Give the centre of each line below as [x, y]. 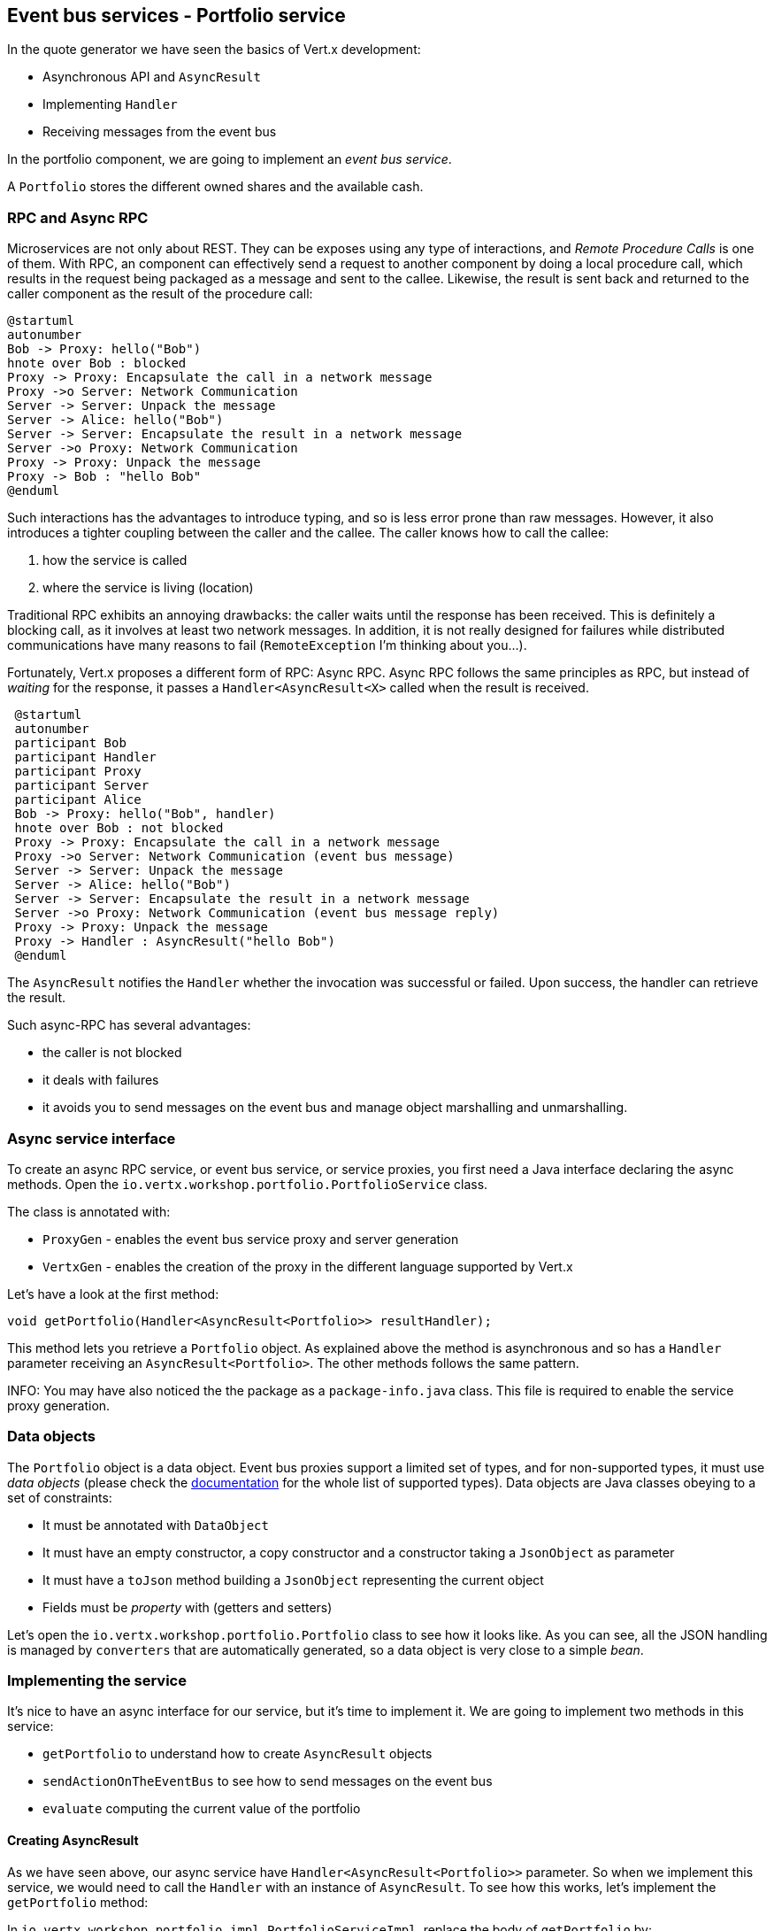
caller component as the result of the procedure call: [160, 294]
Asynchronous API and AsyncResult [152, 77]
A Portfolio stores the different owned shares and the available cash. [215, 187]
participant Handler [85, 757]
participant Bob [70, 743]
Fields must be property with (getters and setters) [188, 1607]
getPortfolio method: [78, 1902]
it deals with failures [101, 1080]
